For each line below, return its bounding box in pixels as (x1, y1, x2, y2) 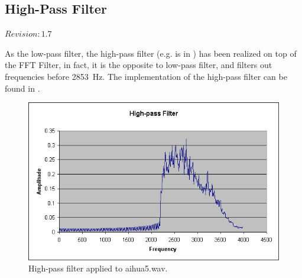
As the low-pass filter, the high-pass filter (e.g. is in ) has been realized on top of (5, 47, 297, 59)
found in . (5, 82, 40, 94)
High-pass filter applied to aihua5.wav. (28, 262, 168, 274)
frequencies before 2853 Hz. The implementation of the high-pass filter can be (5, 70, 287, 82)
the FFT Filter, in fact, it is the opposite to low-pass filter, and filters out (5, 59, 272, 71)
